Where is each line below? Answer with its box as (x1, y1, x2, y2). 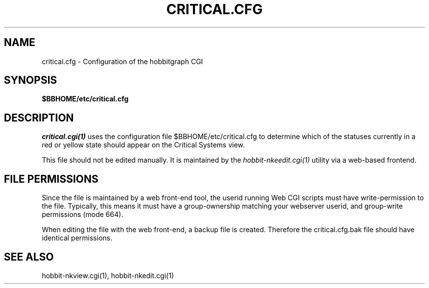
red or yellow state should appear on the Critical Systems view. (42, 141, 245, 149)
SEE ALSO (4, 250, 54, 263)
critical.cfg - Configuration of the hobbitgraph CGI (42, 57, 203, 66)
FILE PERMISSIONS (4, 172, 98, 185)
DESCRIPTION (4, 111, 74, 124)
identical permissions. (42, 234, 113, 242)
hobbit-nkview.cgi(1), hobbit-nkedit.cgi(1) (42, 271, 174, 280)
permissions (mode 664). (42, 210, 123, 219)
